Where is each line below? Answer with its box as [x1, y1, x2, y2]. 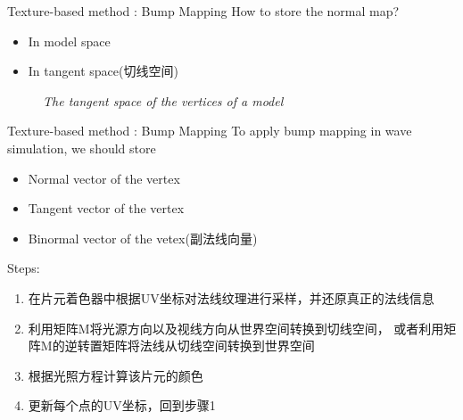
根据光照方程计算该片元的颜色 [28, 366, 203, 384]
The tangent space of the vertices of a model [43, 91, 284, 110]
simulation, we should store [7, 138, 156, 157]
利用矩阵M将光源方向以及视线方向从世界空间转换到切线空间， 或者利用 [28, 318, 444, 337]
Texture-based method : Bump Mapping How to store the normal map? [7, 2, 400, 20]
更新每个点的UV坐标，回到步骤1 [28, 396, 216, 415]
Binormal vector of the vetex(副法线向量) [28, 228, 258, 247]
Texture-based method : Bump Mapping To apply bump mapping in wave [7, 121, 412, 140]
